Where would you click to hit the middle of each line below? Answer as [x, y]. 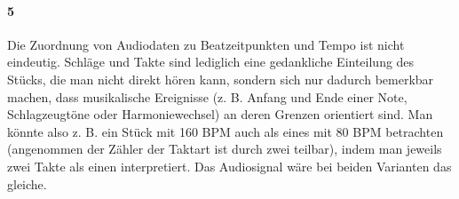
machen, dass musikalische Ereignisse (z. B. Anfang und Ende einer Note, [207, 96]
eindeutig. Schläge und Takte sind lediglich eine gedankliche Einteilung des [211, 62]
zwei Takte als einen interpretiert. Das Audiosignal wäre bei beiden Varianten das [229, 166]
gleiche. [27, 183]
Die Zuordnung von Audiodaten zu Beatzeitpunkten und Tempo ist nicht [206, 44]
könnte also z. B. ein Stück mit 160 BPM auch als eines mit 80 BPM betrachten [226, 131]
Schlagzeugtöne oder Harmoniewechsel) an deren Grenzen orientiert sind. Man [220, 114]
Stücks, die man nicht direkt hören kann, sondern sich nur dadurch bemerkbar [221, 79]
